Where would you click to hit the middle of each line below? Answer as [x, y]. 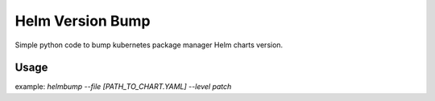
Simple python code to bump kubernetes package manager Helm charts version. [149, 45]
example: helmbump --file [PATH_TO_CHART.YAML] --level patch [123, 87]
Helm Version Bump [83, 21]
